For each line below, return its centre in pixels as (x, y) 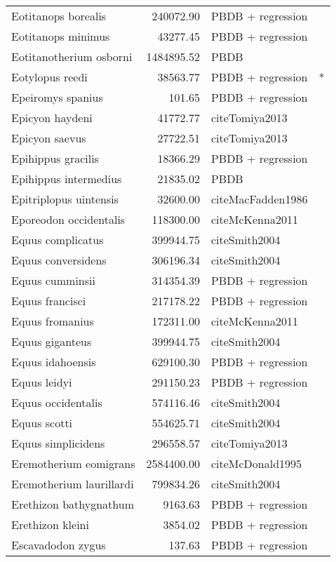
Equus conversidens (59, 260)
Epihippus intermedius (67, 179)
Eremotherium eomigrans (73, 463)
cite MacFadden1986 (259, 199)
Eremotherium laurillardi (73, 484)
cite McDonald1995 (256, 463)
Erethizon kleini (50, 524)
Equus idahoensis (54, 362)
